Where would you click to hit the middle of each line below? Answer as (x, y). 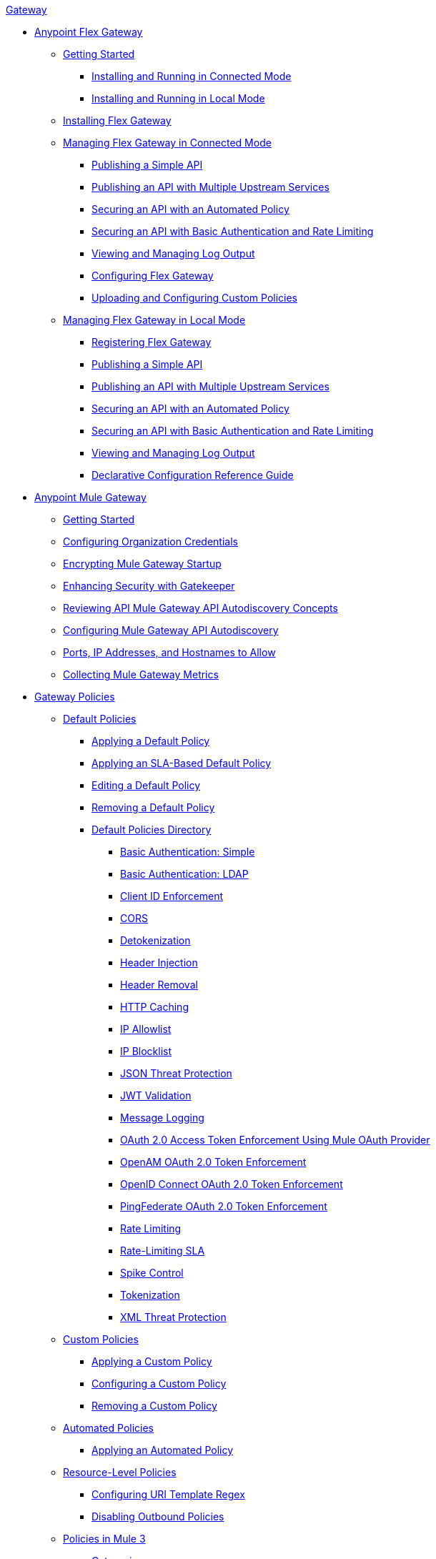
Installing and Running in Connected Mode (192, 76)
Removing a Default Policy (153, 807)
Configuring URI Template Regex (168, 1494)
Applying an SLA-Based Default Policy (182, 763)
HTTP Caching (154, 1007)
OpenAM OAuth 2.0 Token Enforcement (213, 1162)
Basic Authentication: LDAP (184, 874)
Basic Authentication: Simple (188, 852)
